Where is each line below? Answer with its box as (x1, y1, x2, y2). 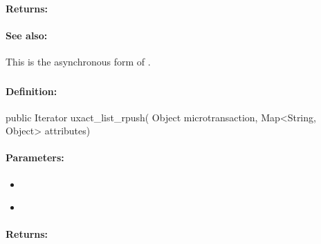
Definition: (6, 83, 57, 98)
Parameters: (6, 150, 64, 165)
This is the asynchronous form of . (6, 54, 151, 68)
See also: (6, 28, 48, 42)
